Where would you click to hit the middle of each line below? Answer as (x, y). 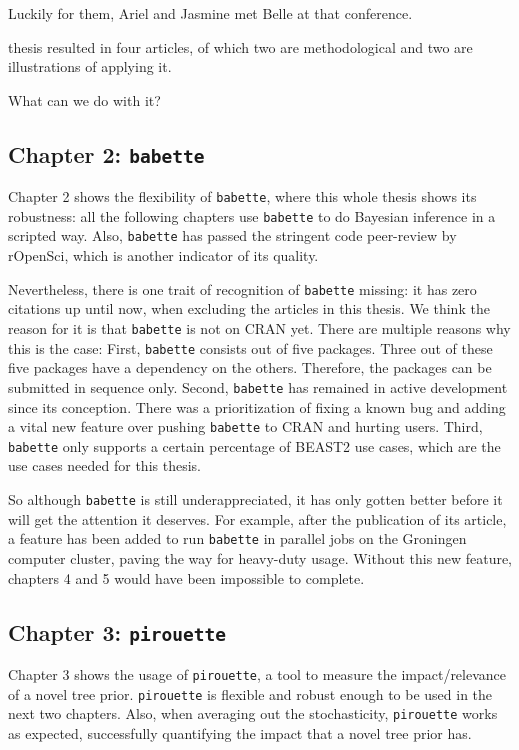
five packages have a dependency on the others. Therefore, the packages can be (250, 367)
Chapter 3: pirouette (117, 631)
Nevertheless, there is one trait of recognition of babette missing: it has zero (242, 288)
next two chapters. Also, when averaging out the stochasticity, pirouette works (253, 713)
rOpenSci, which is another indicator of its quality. (163, 255)
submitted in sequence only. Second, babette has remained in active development (258, 386)
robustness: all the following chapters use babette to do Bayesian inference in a (252, 215)
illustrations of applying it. (90, 66)
